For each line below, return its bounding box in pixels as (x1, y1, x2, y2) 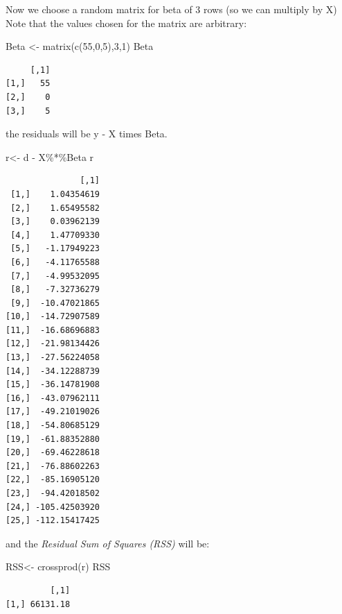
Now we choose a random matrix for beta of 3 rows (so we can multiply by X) (6, 2, 337, 16)
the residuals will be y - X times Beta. (6, 126, 168, 141)
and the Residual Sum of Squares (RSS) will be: (6, 536, 210, 550)
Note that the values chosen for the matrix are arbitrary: (6, 15, 247, 30)
